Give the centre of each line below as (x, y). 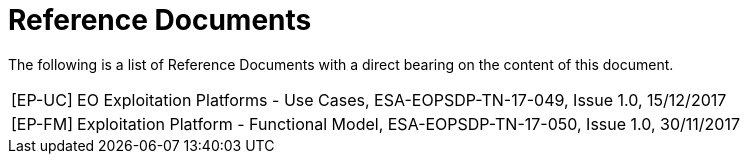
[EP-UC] (42, 99)
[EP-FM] (42, 123)
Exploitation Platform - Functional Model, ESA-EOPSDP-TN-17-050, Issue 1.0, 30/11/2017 (409, 123)
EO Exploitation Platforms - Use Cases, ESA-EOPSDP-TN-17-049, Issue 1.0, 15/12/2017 (402, 99)
